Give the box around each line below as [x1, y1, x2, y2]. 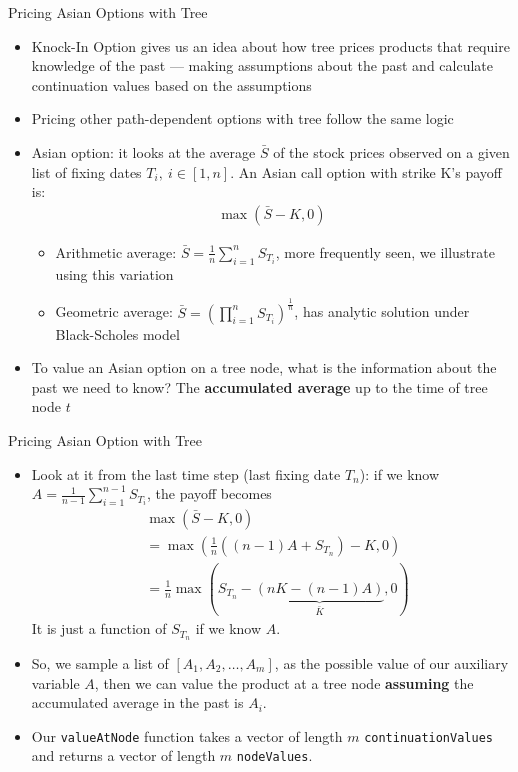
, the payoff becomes [146, 483, 272, 504]
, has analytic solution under [294, 301, 470, 322]
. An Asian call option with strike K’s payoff [230, 161, 502, 182]
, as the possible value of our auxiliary [274, 652, 509, 673]
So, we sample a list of [31, 652, 169, 673]
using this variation [55, 263, 174, 284]
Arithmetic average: [55, 241, 177, 262]
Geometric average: [55, 301, 173, 322]
